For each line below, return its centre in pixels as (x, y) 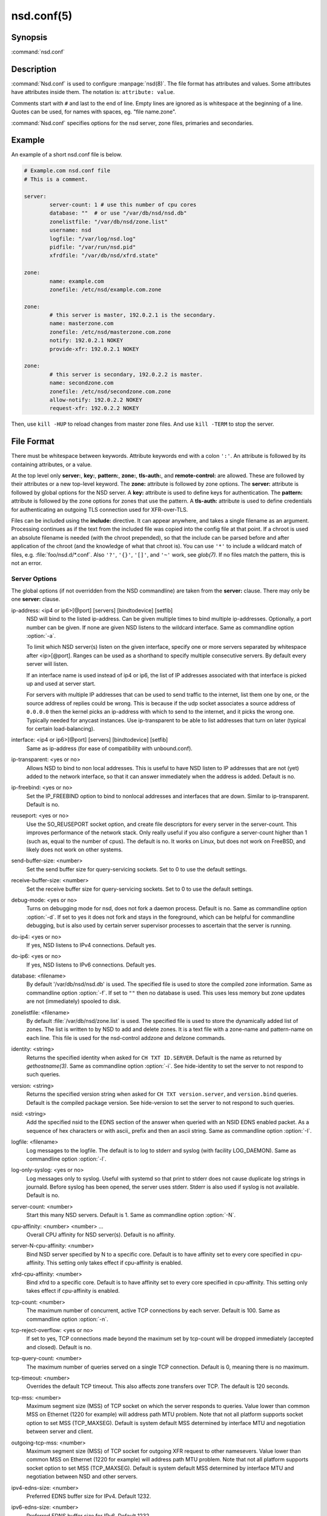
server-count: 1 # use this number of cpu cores (123, 204)
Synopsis (29, 37)
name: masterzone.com (81, 324)
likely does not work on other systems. (75, 850)
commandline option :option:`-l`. (66, 1159)
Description (34, 69)
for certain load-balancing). (61, 728)
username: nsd (70, 230)
